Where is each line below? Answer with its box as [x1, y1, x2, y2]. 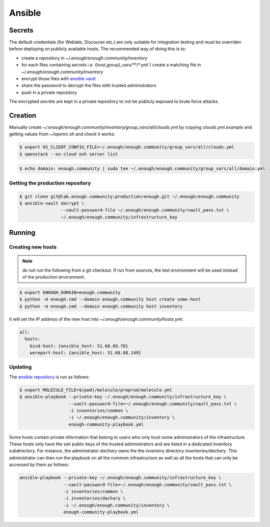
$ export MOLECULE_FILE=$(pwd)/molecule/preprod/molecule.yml [19, 387, 172, 393]
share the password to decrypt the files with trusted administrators [21, 83, 157, 89]
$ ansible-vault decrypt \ [19, 200, 84, 206]
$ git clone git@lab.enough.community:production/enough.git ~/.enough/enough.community [19, 193, 240, 199]
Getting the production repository [9, 180, 91, 186]
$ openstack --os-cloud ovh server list [19, 151, 118, 157]
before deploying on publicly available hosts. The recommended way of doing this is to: [9, 46, 186, 52]
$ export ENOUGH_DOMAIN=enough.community [19, 290, 121, 295]
